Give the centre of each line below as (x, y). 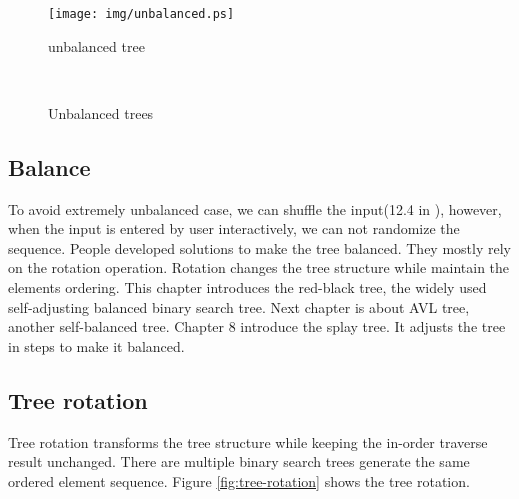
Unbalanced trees (101, 112)
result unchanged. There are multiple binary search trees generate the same (239, 461)
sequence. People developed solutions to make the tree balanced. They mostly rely (259, 247)
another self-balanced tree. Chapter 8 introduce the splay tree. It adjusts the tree (257, 326)
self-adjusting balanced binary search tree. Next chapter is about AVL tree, (239, 306)
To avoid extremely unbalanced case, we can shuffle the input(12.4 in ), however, (255, 208)
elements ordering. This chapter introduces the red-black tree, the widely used (247, 287)
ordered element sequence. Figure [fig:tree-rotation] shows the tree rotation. (239, 480)
